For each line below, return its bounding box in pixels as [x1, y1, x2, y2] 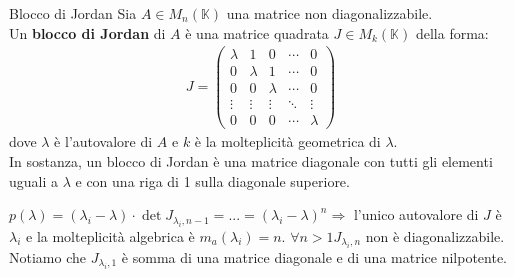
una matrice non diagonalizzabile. [226, 3, 433, 23]
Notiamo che [9, 247, 86, 268]
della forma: [415, 22, 489, 43]
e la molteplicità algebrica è [26, 225, 195, 246]
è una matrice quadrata [185, 22, 329, 43]
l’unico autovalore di [353, 204, 479, 225]
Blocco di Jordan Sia [9, 3, 137, 23]
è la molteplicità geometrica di [194, 131, 381, 152]
